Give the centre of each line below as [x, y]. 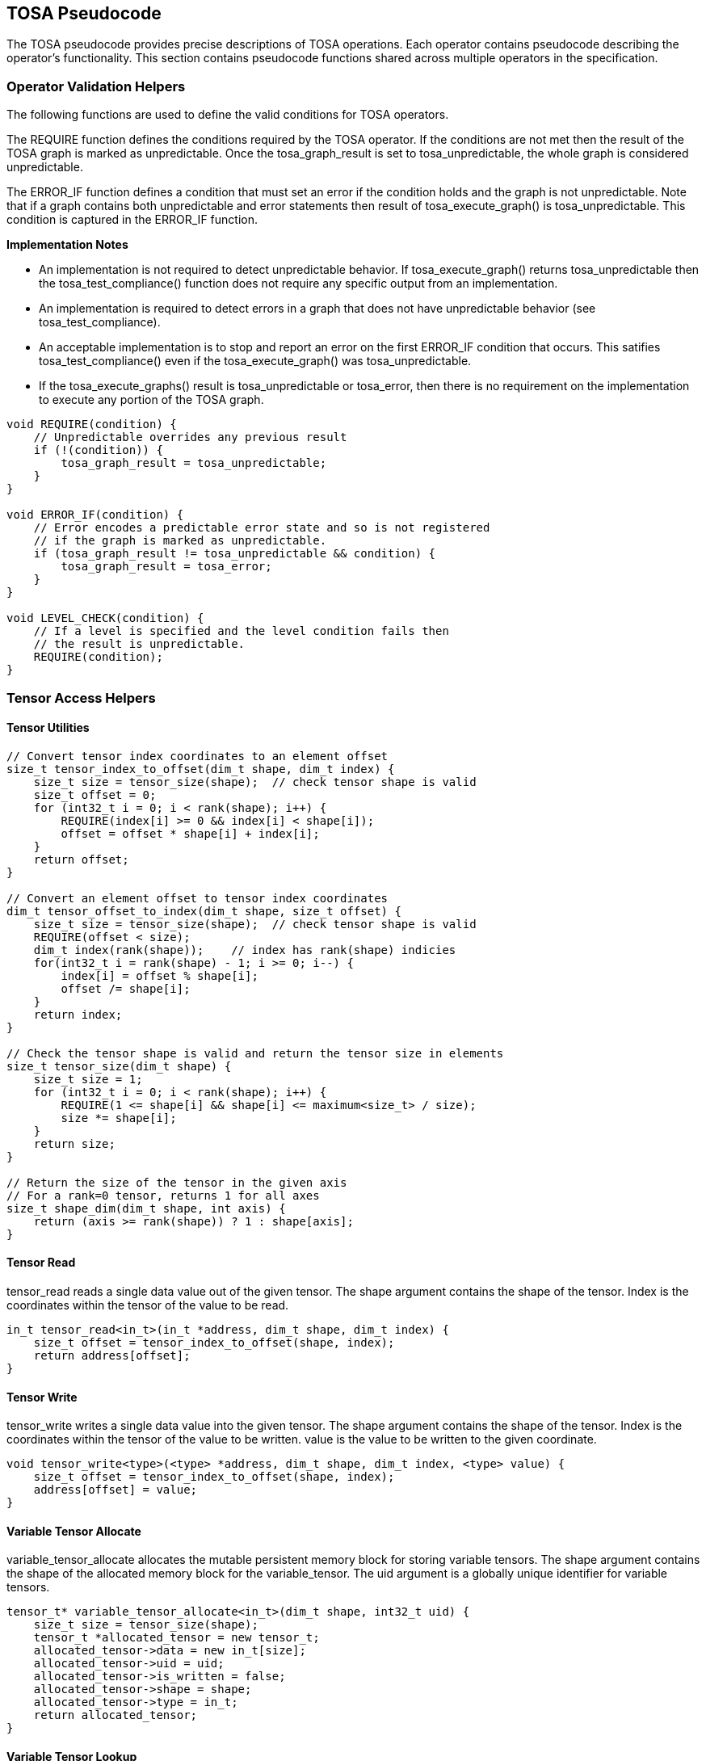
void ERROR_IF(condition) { [95, 515]
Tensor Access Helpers [81, 698]
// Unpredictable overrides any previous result [190, 437]
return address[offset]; [112, 1355]
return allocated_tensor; [116, 1715]
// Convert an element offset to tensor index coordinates [198, 898]
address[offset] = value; [116, 1490]
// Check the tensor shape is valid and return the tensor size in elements [255, 1053]
